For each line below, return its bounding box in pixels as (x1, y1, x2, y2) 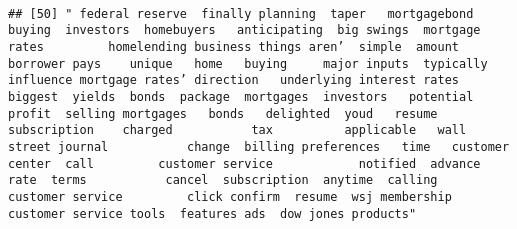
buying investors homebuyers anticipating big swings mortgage (8, 23, 481, 38)
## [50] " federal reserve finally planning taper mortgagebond (8, 6, 474, 21)
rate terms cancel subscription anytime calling (8, 173, 438, 188)
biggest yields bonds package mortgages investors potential (8, 89, 474, 104)
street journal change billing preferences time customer (8, 139, 510, 154)
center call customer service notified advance (8, 156, 481, 171)
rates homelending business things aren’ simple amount (8, 39, 460, 54)
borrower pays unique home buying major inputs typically (8, 56, 488, 71)
